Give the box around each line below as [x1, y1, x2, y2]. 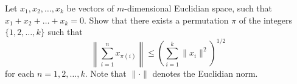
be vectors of [66, 2, 114, 14]
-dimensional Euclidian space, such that [124, 2, 273, 14]
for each [5, 67, 35, 80]
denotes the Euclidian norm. [152, 67, 258, 80]
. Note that [85, 67, 127, 80]
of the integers [239, 13, 293, 26]
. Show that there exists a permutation [84, 13, 229, 26]
